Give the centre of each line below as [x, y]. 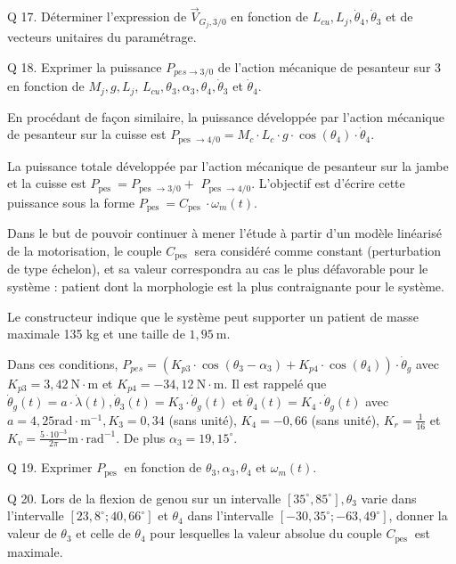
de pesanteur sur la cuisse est [87, 134]
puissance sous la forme [71, 202]
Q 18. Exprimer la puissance [85, 66]
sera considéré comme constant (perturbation [318, 250]
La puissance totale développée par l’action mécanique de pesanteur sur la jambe [228, 165]
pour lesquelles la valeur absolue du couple [266, 533]
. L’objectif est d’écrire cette [328, 183]
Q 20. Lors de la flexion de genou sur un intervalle [144, 498]
